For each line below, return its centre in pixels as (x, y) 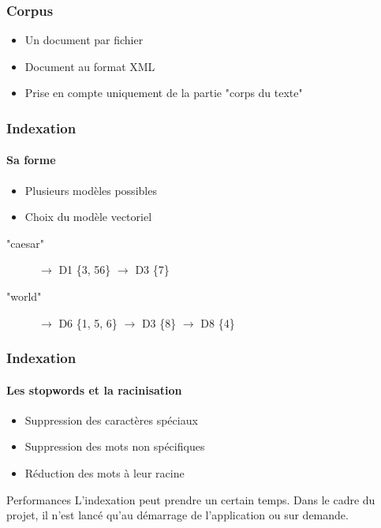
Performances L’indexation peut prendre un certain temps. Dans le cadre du (191, 499)
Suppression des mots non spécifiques (115, 446)
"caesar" (25, 243)
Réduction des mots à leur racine (105, 473)
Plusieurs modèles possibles (91, 190)
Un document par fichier (84, 40)
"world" (24, 296)
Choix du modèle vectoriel (88, 217)
